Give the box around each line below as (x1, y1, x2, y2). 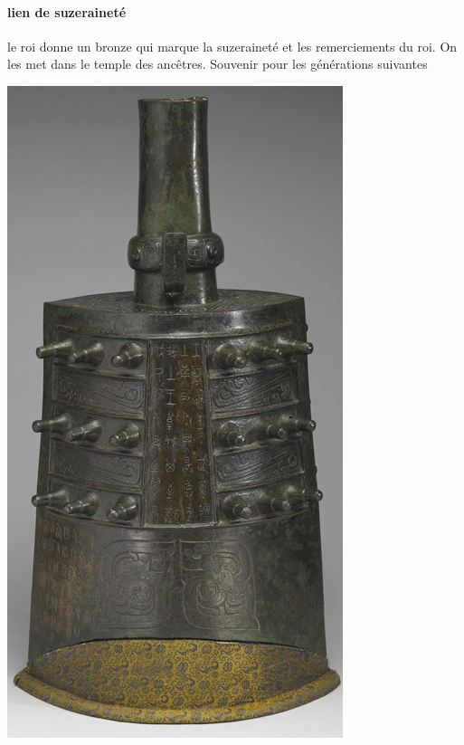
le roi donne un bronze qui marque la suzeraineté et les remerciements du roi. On (7, 36, 458, 55)
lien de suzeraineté (7, 2, 127, 21)
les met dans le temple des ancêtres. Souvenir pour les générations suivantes (7, 54, 428, 73)
